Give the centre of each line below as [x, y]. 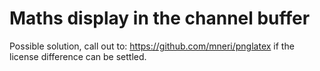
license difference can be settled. [78, 56]
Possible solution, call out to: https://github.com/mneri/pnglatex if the [152, 46]
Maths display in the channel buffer [160, 18]
